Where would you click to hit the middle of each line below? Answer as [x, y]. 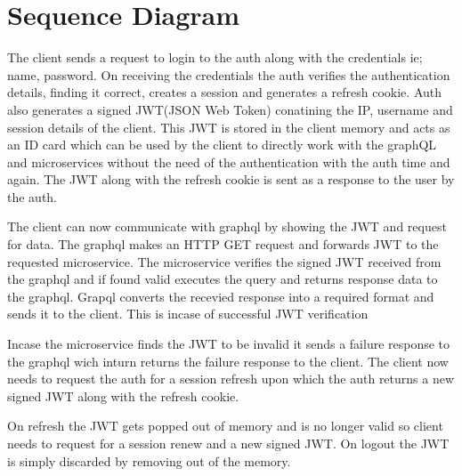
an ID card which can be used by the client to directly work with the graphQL [222, 145]
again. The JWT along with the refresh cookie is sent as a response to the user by [231, 179]
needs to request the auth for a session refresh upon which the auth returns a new [231, 379]
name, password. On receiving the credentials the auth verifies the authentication [229, 74]
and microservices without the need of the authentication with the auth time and [229, 161]
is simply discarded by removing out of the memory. [149, 460]
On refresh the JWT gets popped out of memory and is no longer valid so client [225, 426]
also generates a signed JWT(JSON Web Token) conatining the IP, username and [230, 109]
